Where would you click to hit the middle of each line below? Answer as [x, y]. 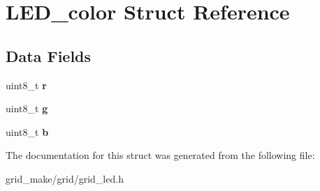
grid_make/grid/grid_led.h [65, 178]
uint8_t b [27, 131]
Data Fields [49, 55]
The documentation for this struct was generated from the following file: [160, 155]
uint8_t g [27, 108]
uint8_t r [26, 85]
